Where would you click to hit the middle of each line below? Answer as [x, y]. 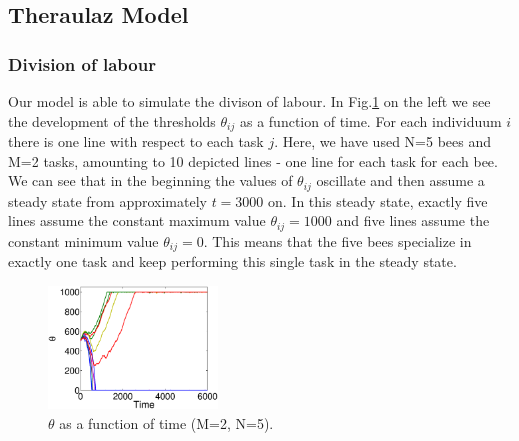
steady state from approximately [107, 200]
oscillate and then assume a [400, 180]
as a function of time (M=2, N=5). [166, 422]
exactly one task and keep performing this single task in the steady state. [232, 261]
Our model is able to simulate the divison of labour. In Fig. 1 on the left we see [249, 101]
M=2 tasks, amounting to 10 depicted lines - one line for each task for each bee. [253, 160]
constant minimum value [83, 240]
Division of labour [82, 63]
